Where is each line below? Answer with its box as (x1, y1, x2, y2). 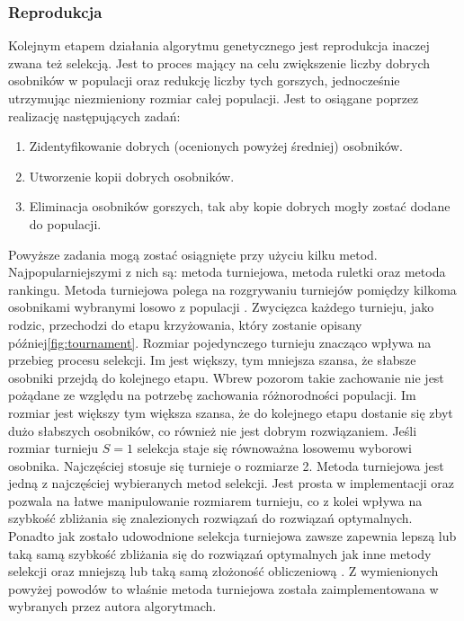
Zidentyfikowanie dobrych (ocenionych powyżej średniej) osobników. (29, 137, 403, 155)
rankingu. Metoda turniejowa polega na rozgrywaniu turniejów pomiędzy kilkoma (8, 279, 457, 298)
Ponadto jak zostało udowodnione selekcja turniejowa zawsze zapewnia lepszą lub (8, 527, 457, 546)
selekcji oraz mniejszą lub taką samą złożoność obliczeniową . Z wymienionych (8, 562, 439, 581)
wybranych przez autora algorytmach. (8, 597, 217, 616)
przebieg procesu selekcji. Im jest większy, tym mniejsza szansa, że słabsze (8, 350, 416, 369)
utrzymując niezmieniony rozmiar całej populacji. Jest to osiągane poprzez (8, 89, 419, 107)
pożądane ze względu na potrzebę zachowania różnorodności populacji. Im (8, 386, 416, 404)
